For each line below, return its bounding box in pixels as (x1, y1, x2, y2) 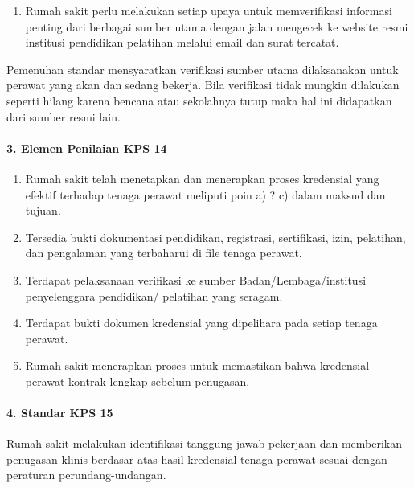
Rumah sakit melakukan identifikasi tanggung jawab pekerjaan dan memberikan (6, 435, 403, 452)
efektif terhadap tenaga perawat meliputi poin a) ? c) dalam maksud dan (25, 186, 386, 203)
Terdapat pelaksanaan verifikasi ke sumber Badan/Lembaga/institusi (25, 271, 367, 288)
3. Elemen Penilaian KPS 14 (6, 139, 167, 156)
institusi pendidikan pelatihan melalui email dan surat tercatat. (25, 34, 339, 51)
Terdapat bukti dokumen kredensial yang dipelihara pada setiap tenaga (25, 314, 378, 331)
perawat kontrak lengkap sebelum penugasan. (25, 372, 250, 389)
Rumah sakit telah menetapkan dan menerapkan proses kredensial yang (25, 170, 379, 187)
